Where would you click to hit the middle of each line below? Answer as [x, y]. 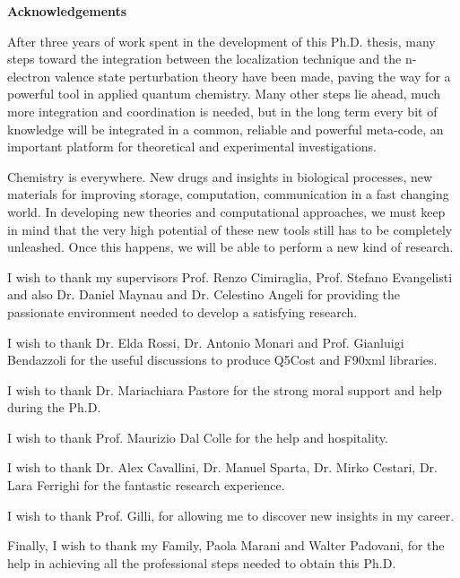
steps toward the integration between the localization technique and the [204, 59]
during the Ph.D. [54, 407]
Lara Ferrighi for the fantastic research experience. [146, 485]
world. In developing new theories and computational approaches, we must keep [226, 211]
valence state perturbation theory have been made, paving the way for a [252, 76]
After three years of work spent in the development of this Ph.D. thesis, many [221, 41]
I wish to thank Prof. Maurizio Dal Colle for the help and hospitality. [198, 437]
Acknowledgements [67, 11]
